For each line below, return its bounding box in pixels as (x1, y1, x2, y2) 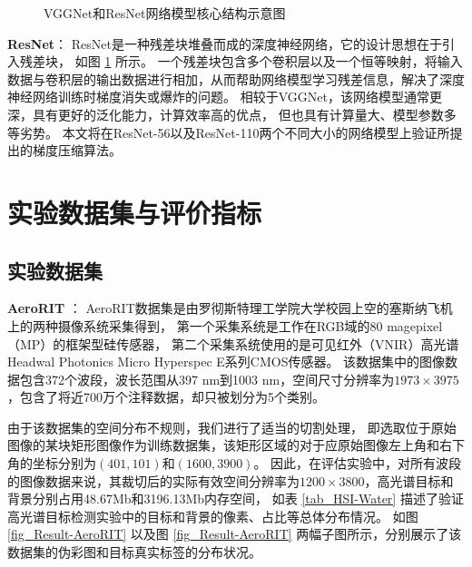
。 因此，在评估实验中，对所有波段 (253, 454, 462, 473)
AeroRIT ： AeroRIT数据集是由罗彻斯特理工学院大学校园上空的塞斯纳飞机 (7, 298, 453, 318)
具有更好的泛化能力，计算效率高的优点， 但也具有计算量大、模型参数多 (32, 104, 457, 123)
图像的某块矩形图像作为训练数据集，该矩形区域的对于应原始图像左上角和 (7, 435, 439, 455)
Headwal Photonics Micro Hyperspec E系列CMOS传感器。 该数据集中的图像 (7, 352, 446, 371)
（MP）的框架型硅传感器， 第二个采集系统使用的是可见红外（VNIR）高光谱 (7, 334, 459, 353)
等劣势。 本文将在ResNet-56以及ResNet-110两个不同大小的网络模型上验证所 (7, 122, 450, 142)
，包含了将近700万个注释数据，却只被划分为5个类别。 (7, 387, 325, 406)
